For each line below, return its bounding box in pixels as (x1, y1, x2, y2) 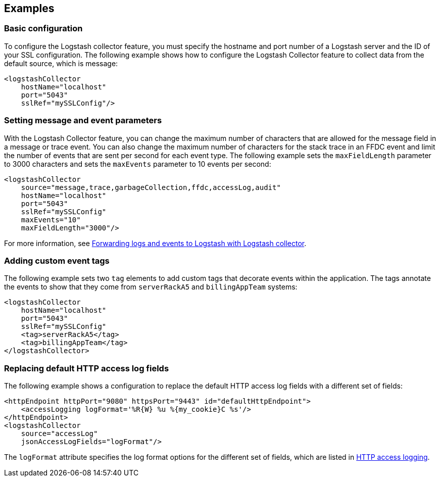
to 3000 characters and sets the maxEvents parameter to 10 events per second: (4, 159, 271, 168)
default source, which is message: (4, 59, 118, 68)
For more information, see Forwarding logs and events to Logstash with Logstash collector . (4, 238, 307, 248)
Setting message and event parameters (4, 115, 162, 126)
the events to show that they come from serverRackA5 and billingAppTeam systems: (4, 282, 298, 292)
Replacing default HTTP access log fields (4, 363, 169, 373)
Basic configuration (4, 23, 83, 34)
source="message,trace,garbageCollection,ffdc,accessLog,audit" (21, 183, 281, 191)
